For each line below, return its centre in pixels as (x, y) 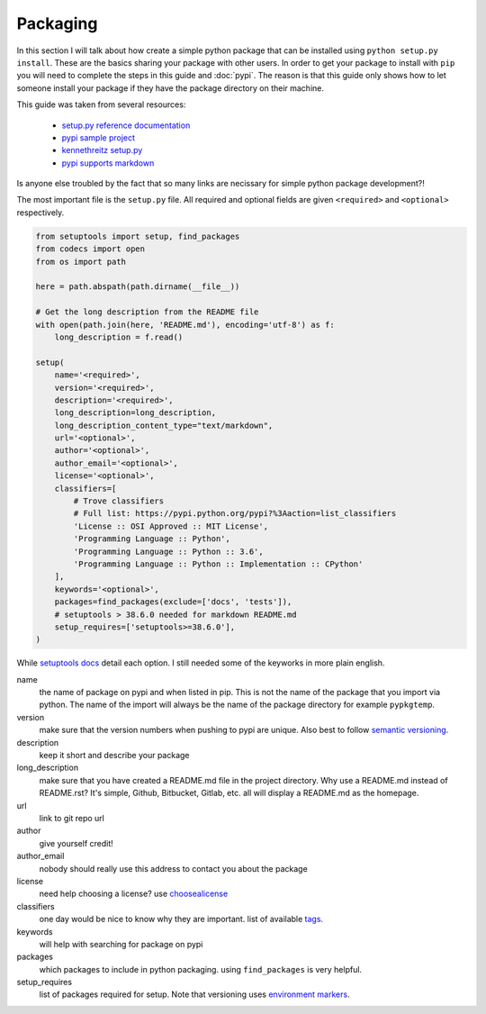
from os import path (81, 262)
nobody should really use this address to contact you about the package (173, 868)
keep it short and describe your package (114, 756)
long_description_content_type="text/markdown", (164, 425)
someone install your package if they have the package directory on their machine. (170, 88)
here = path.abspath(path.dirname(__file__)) (138, 287)
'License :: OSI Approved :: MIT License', (171, 526)
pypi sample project (98, 137)
